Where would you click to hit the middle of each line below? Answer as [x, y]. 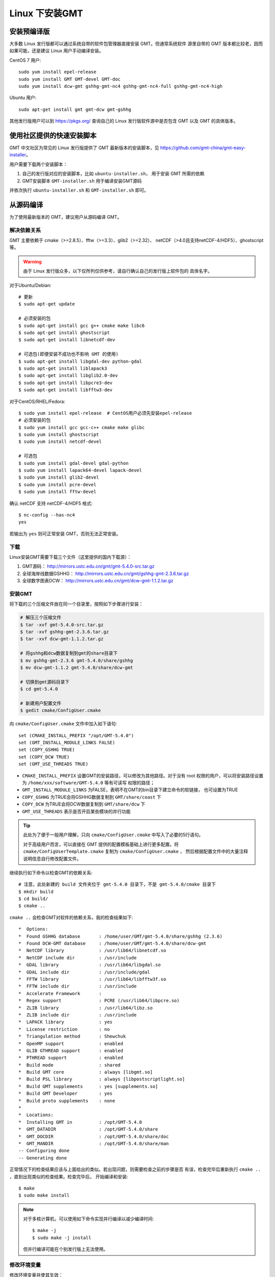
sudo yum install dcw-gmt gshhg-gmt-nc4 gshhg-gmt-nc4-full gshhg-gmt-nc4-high [120, 86]
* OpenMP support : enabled [71, 1044]
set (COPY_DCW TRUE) [44, 757]
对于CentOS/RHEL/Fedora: [37, 401]
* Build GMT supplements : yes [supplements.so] [88, 1086]
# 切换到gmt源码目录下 [45, 682]
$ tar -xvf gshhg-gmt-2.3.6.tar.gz [64, 632]
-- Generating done [43, 1158]
